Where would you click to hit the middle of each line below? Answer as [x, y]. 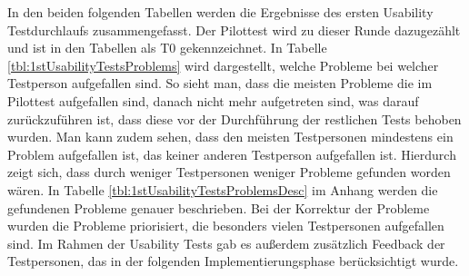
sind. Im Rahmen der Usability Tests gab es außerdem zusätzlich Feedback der [226, 243]
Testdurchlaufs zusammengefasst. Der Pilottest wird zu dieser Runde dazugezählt [234, 30]
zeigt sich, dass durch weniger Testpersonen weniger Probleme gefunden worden [229, 172]
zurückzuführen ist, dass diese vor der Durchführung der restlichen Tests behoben [234, 118]
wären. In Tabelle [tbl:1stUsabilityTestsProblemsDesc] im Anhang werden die [223, 189]
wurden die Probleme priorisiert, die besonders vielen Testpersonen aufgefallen [226, 226]
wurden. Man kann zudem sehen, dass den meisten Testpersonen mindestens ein [230, 137]
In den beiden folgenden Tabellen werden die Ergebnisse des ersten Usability [220, 12]
